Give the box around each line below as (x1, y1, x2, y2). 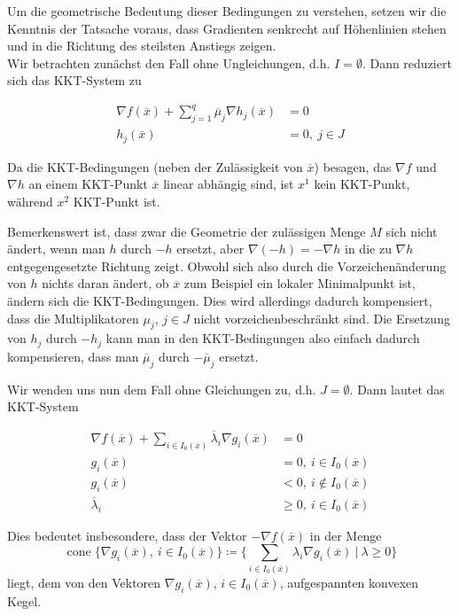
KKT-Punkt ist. (73, 191, 160, 210)
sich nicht (385, 222, 438, 240)
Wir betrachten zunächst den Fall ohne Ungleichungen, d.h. (7, 53, 331, 72)
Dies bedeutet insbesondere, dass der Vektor (7, 526, 247, 544)
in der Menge (309, 526, 382, 544)
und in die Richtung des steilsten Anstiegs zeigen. (7, 36, 276, 55)
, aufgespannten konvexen (279, 573, 419, 591)
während (7, 191, 53, 210)
